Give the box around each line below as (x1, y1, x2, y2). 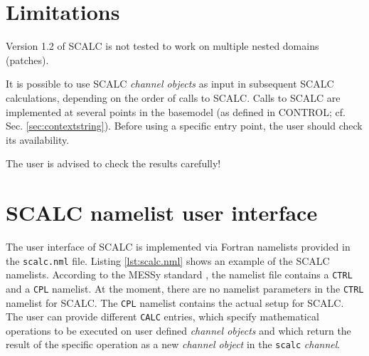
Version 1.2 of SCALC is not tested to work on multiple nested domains (6, 38, 319, 53)
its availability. (6, 132, 70, 147)
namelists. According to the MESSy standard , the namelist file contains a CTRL (6, 267, 353, 282)
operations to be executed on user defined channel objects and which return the (6, 323, 351, 337)
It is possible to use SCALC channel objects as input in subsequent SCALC (6, 76, 334, 91)
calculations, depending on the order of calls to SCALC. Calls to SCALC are (6, 90, 341, 105)
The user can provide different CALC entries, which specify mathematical (6, 309, 319, 324)
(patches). (6, 52, 49, 67)
